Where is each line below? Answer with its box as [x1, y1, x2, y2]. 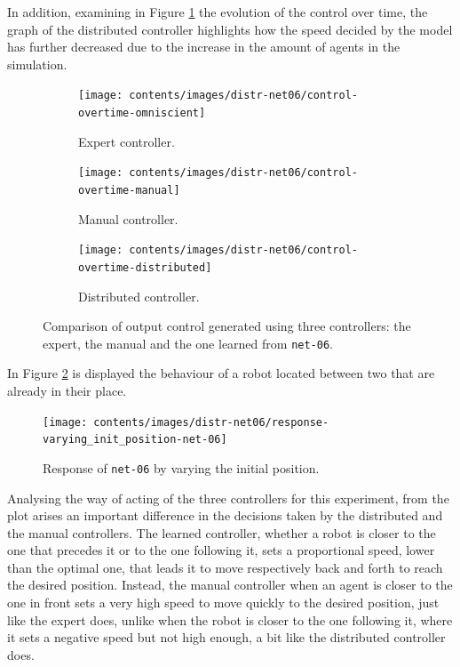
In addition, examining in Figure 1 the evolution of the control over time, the [7, 3, 428, 20]
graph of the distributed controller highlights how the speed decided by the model [7, 20, 453, 38]
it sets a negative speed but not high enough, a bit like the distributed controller [7, 628, 446, 647]
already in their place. [7, 381, 127, 399]
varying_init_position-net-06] [43, 433, 227, 446]
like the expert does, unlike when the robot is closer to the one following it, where [7, 610, 453, 629]
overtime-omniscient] [78, 107, 206, 120]
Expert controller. [78, 132, 175, 150]
